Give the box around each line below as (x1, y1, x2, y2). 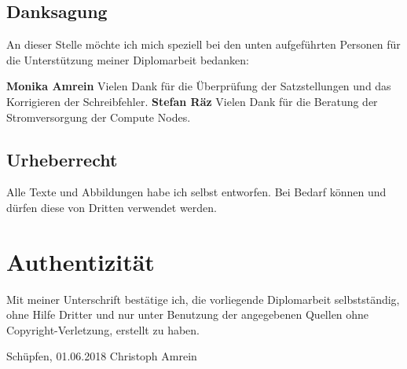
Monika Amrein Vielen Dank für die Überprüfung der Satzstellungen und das (6, 78, 391, 94)
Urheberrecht (6, 147, 118, 171)
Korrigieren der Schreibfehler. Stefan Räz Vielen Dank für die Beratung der (6, 93, 378, 109)
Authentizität (6, 245, 155, 277)
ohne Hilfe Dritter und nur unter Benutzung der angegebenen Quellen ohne (6, 306, 369, 323)
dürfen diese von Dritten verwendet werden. (6, 199, 217, 215)
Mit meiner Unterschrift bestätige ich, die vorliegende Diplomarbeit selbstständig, (6, 290, 400, 307)
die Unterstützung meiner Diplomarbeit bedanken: (6, 51, 249, 68)
